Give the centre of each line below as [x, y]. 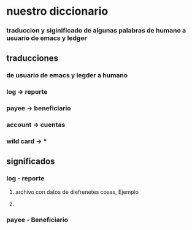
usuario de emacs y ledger [47, 38]
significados [31, 161]
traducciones [33, 58]
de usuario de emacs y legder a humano [67, 75]
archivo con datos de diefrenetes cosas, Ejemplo [77, 192]
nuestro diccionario [57, 11]
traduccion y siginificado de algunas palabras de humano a [96, 31]
